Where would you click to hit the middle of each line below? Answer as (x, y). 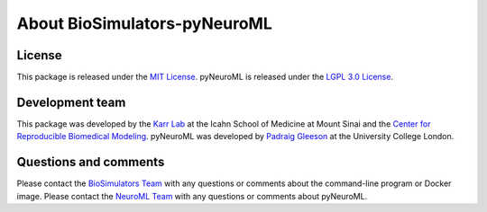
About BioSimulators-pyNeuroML (144, 23)
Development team (71, 102)
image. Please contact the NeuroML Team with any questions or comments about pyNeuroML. (192, 196)
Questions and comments (91, 162)
